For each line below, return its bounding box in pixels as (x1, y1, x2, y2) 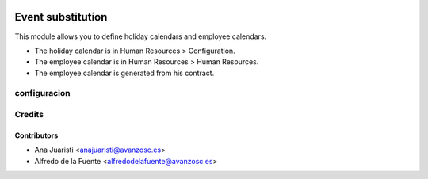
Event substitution (14, 10, 108, 24)
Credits (14, 109, 44, 120)
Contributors (14, 131, 59, 140)
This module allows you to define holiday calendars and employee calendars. (14, 32, 267, 41)
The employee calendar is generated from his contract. (34, 68, 215, 78)
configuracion (14, 88, 71, 99)
